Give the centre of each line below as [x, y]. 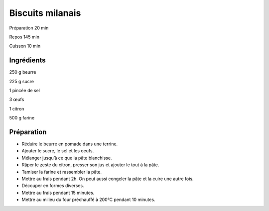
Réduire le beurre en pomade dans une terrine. [70, 144]
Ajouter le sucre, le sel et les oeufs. [58, 151]
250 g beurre [23, 72]
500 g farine [22, 118]
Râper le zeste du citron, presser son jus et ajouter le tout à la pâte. [90, 165]
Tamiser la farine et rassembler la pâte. [62, 172]
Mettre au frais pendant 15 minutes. [58, 193]
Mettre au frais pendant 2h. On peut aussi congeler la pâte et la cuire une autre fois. [108, 179]
